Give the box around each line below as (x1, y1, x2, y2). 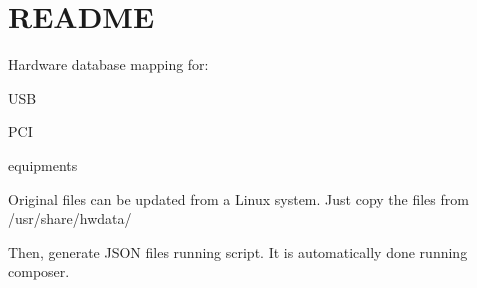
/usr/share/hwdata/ (8, 208, 132, 229)
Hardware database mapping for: (8, 54, 209, 75)
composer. (8, 261, 70, 282)
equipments (8, 154, 78, 175)
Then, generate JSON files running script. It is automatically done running (8, 241, 468, 262)
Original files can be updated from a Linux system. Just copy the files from (8, 188, 469, 209)
